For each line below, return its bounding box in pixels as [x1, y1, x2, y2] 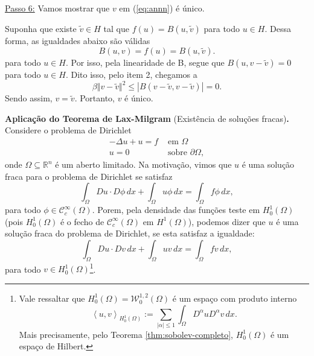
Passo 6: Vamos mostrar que [5, 2, 110, 14]
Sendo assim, [5, 92, 53, 104]
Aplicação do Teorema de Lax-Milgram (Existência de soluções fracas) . [5, 112, 289, 124]
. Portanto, [74, 92, 115, 104]
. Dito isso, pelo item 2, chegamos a [65, 68, 197, 81]
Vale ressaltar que [19, 291, 85, 304]
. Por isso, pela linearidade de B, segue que [65, 56, 225, 69]
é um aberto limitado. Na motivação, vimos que [55, 158, 232, 171]
